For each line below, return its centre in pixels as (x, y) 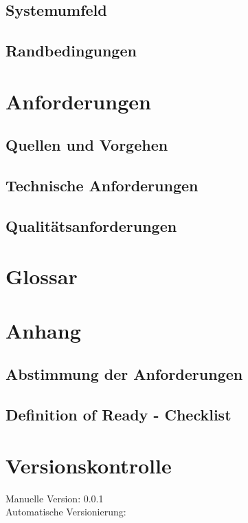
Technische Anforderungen (102, 185)
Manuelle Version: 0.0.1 (55, 498)
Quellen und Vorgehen (87, 145)
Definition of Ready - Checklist (119, 415)
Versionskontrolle (89, 465)
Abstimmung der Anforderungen (124, 374)
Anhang (43, 330)
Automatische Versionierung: (66, 512)
